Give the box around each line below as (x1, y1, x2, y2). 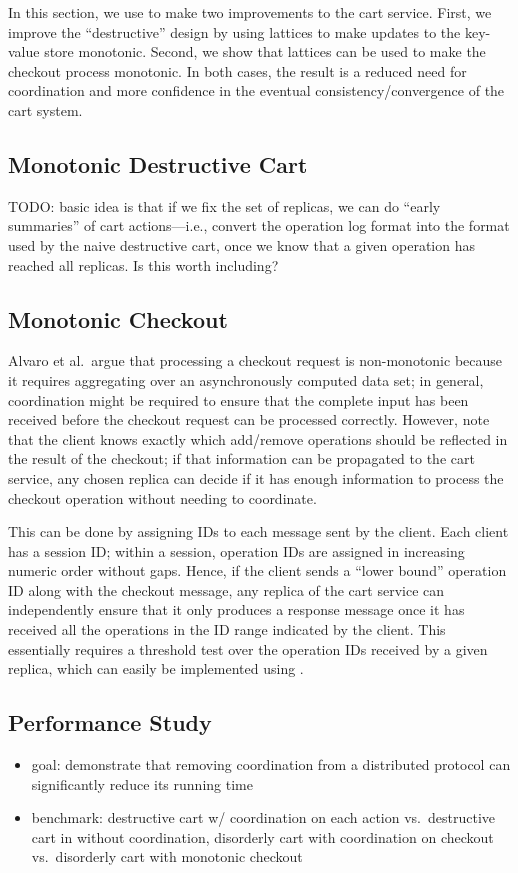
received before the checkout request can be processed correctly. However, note (8, 409, 490, 430)
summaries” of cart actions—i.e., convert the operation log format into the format (8, 215, 510, 236)
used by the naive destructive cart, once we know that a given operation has (8, 234, 475, 255)
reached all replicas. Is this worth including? (8, 254, 279, 275)
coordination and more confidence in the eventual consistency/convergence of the (8, 80, 505, 101)
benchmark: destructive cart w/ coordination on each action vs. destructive (31, 807, 495, 828)
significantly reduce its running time (31, 773, 253, 794)
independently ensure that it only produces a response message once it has (8, 599, 465, 620)
